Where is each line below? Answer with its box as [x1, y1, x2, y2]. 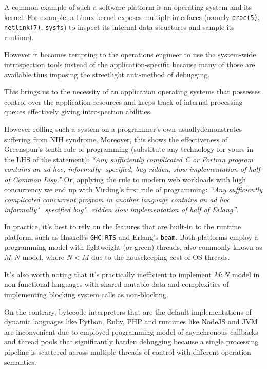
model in [232, 268, 260, 279]
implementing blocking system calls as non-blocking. [4, 289, 168, 300]
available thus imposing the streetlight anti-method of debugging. [4, 69, 210, 80]
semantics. [4, 356, 36, 367]
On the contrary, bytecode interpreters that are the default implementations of [4, 306, 252, 317]
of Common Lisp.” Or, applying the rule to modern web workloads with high [4, 174, 246, 185]
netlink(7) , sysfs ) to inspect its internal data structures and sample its [4, 22, 235, 32]
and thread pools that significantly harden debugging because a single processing [4, 336, 259, 347]
